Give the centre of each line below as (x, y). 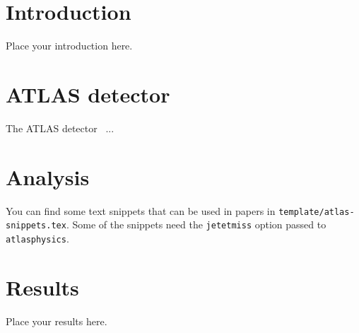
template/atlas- (317, 212)
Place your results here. (57, 321)
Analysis (48, 176)
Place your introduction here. (69, 46)
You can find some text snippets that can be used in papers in (141, 210)
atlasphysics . (37, 238)
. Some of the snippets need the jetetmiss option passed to (196, 224)
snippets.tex (36, 226)
